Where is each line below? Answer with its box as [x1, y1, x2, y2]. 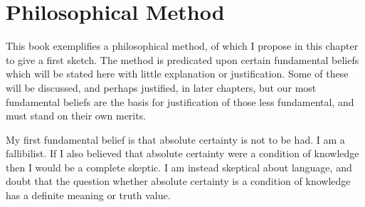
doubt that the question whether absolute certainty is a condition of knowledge [6, 174, 351, 189]
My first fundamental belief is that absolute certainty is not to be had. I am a [6, 132, 345, 147]
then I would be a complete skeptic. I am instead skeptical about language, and [6, 159, 352, 174]
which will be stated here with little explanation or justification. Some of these [6, 66, 349, 81]
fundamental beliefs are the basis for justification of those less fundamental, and [6, 94, 354, 109]
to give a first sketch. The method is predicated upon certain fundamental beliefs [6, 52, 359, 67]
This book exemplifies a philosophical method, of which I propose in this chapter [6, 38, 359, 53]
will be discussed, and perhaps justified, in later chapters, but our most [6, 80, 317, 95]
